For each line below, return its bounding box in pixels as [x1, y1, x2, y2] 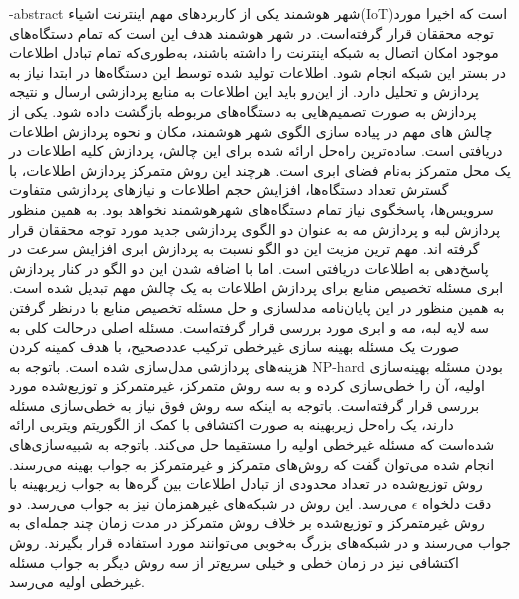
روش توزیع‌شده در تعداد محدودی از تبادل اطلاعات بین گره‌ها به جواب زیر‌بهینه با [9, 473, 483, 494]
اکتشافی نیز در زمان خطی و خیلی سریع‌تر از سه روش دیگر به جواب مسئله [9, 551, 459, 572]
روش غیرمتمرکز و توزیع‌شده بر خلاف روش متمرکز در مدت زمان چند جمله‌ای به [9, 512, 485, 533]
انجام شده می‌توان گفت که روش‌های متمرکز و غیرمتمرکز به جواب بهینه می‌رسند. [9, 453, 495, 474]
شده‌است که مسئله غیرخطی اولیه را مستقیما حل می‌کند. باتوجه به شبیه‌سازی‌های [9, 434, 495, 455]
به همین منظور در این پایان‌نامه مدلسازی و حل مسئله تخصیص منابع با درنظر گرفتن [9, 296, 505, 317]
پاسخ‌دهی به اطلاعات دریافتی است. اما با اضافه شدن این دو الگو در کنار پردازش [9, 257, 489, 278]
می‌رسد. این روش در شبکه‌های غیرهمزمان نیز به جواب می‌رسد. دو [9, 492, 407, 513]
